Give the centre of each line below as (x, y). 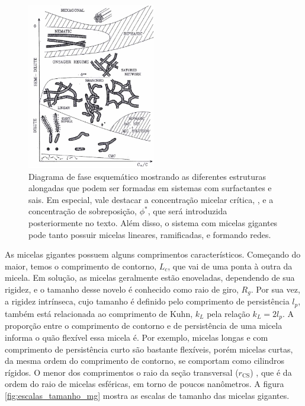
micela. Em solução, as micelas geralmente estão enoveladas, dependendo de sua (150, 277)
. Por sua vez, (275, 289)
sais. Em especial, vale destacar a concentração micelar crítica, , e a (151, 199)
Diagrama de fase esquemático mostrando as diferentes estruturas (147, 176)
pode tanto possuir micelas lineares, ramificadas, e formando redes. (150, 234)
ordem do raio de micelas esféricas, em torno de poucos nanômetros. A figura (145, 384)
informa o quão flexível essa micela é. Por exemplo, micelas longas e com (137, 337)
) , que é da (271, 372)
